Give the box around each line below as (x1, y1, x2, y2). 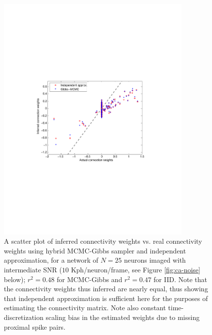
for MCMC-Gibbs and (57, 274, 122, 284)
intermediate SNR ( (4, 265, 62, 275)
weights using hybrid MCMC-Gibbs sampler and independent (4, 245, 186, 255)
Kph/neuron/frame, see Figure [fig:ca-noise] (71, 265, 200, 275)
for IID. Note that (153, 274, 208, 284)
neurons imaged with (124, 255, 186, 265)
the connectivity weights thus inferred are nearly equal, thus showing (4, 284, 208, 294)
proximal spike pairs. (4, 321, 66, 332)
